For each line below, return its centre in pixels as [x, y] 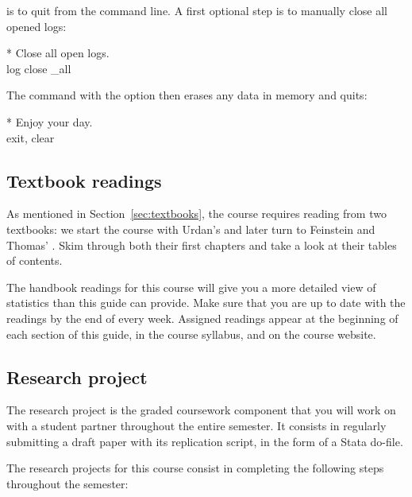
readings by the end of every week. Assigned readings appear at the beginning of [202, 318]
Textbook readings [84, 180]
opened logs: [37, 26]
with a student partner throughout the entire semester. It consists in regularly [196, 425]
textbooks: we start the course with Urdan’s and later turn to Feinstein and [191, 229]
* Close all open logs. [58, 53]
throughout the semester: [67, 483]
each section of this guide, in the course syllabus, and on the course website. [191, 334]
